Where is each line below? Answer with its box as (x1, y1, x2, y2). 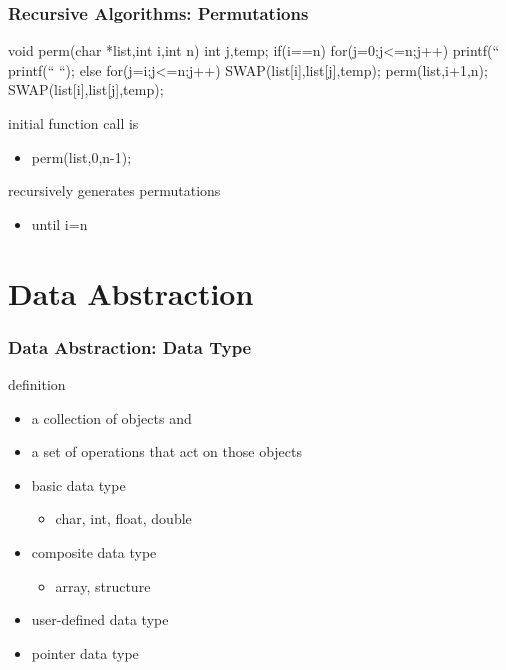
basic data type (31, 474, 126, 495)
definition (8, 373, 66, 394)
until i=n (31, 213, 88, 234)
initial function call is (8, 113, 139, 133)
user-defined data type (31, 609, 169, 630)
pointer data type (31, 642, 139, 663)
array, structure (55, 575, 151, 596)
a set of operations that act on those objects (31, 441, 303, 462)
